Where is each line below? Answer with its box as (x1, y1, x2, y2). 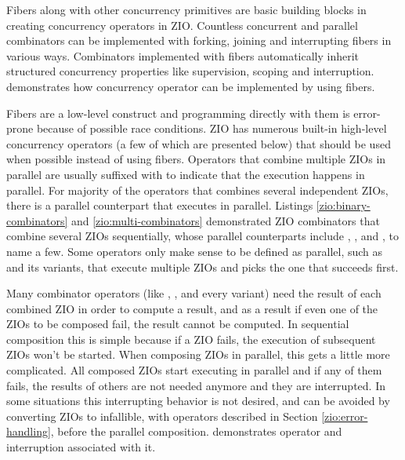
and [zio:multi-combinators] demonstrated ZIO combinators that (71, 212, 380, 228)
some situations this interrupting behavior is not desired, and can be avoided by (6, 392, 390, 409)
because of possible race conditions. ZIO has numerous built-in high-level (36, 120, 387, 137)
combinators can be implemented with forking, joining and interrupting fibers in (6, 32, 392, 49)
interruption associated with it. (6, 439, 156, 455)
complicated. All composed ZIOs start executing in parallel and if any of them (6, 362, 382, 378)
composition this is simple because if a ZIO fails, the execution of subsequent (6, 330, 376, 347)
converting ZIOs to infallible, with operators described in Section (6, 407, 318, 424)
